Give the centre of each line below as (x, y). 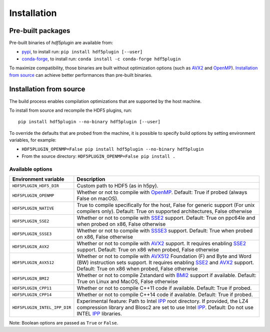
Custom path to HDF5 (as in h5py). (117, 186)
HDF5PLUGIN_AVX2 (31, 246)
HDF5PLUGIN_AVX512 (33, 262)
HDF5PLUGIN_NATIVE (33, 208)
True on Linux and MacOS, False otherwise (127, 282)
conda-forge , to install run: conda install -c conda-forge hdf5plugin (101, 59)
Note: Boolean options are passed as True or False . (64, 323)
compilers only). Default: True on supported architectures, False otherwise (164, 211)
